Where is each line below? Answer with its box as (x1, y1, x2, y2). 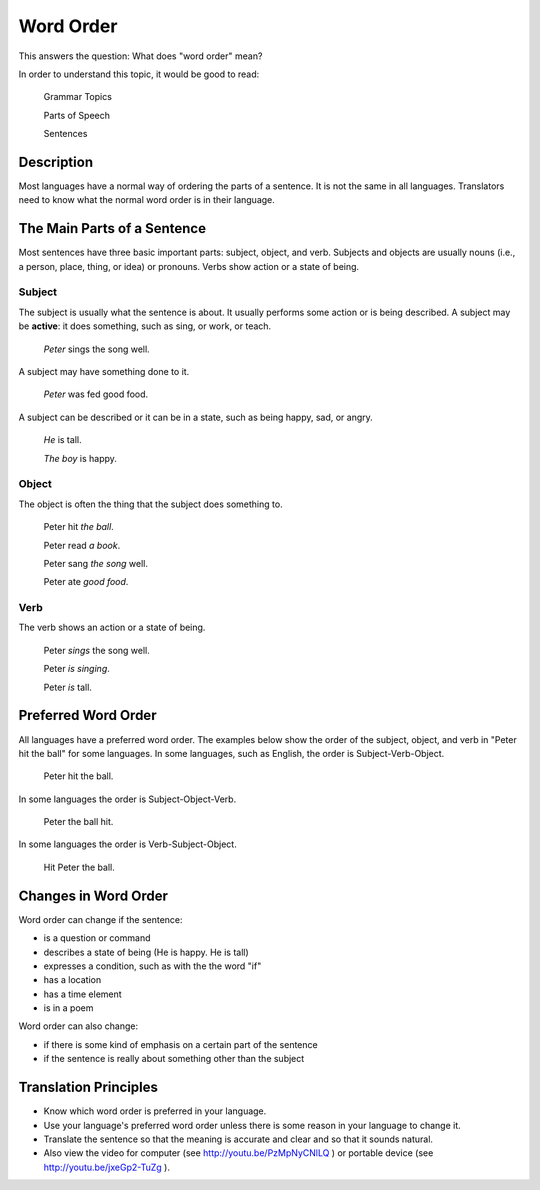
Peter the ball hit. (43, 816, 114, 828)
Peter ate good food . (43, 576, 129, 588)
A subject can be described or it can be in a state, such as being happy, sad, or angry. (18, 411, 374, 423)
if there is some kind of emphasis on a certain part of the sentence (43, 1038, 319, 1050)
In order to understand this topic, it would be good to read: (18, 68, 260, 80)
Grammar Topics (43, 91, 112, 103)
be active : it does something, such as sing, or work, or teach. (18, 320, 272, 332)
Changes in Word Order (18, 887, 169, 904)
